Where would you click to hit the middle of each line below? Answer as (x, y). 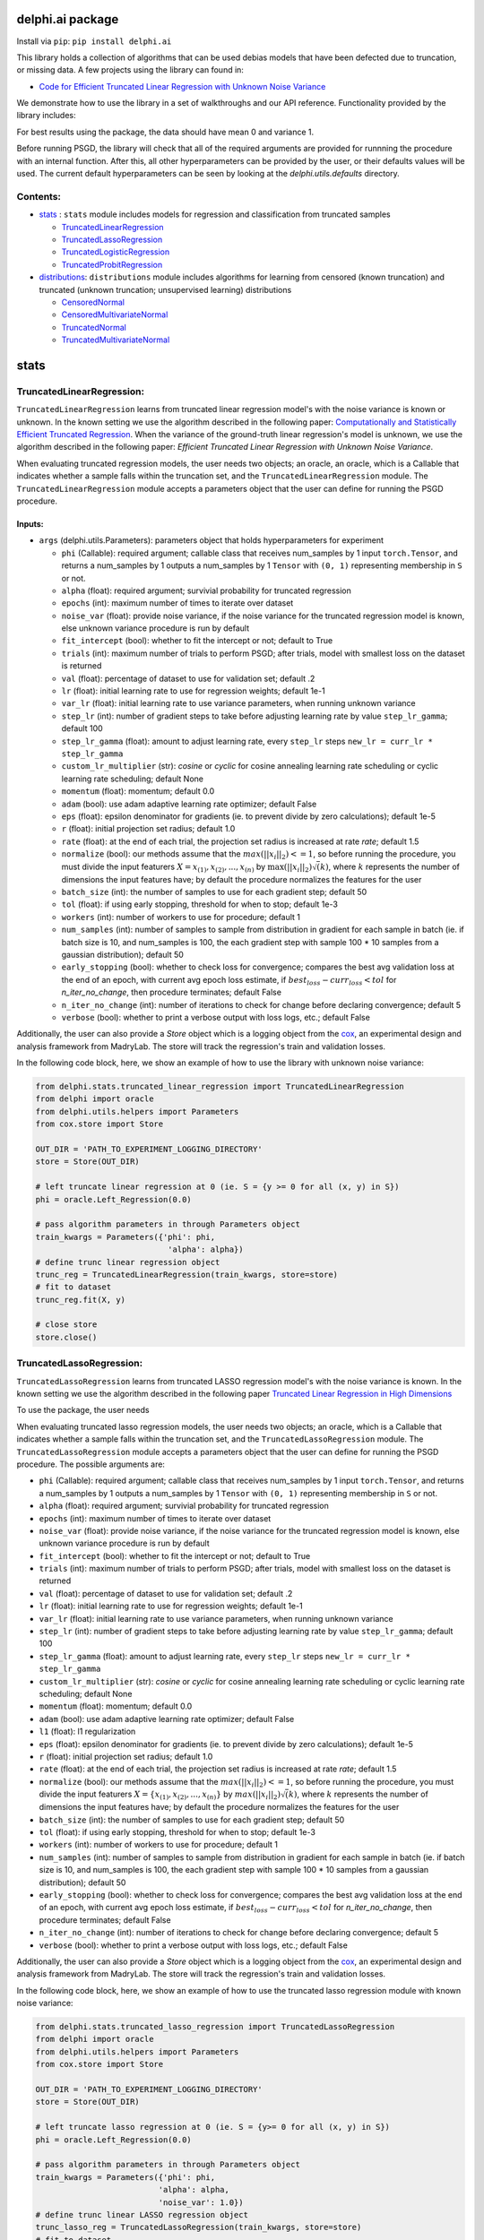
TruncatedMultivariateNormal (116, 340)
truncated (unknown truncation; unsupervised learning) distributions (165, 289)
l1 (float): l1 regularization (87, 1732)
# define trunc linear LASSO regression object (142, 2214)
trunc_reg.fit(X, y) (80, 1300)
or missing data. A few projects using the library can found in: (130, 70)
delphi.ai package (68, 19)
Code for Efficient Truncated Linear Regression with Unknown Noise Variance (182, 86)
